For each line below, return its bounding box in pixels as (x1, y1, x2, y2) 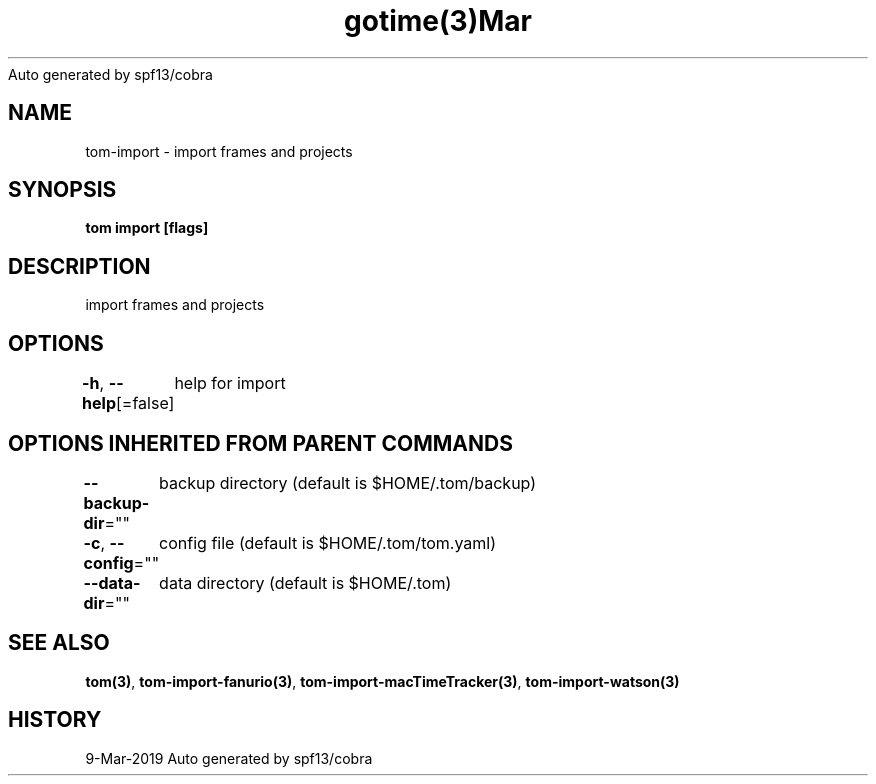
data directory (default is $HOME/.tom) (159, 572, 452, 593)
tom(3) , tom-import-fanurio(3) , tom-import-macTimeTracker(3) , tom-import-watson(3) (85, 672, 680, 690)
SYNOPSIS (8, 177, 117, 203)
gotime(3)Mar (344, 4, 532, 38)
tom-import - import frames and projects (85, 142, 353, 160)
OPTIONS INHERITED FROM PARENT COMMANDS (8, 430, 513, 456)
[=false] (116, 393, 175, 414)
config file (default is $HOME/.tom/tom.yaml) (159, 532, 497, 553)
